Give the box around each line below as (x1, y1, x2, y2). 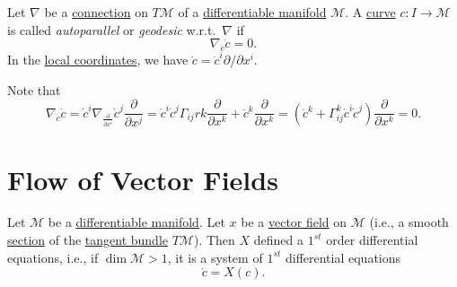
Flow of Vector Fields (7, 161, 278, 197)
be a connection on (44, 3, 148, 21)
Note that (7, 80, 61, 99)
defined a (253, 230, 304, 249)
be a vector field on (241, 213, 347, 231)
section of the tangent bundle (7, 230, 168, 249)
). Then (193, 230, 235, 249)
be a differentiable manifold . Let (48, 213, 225, 231)
